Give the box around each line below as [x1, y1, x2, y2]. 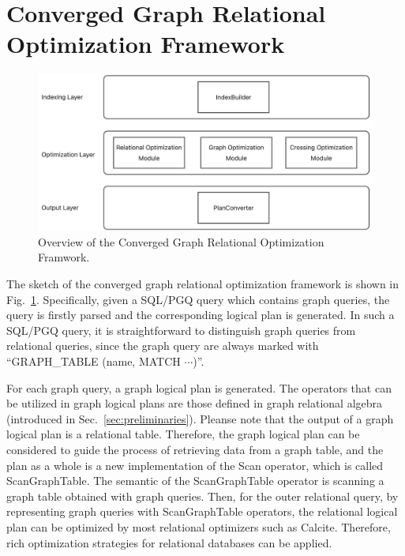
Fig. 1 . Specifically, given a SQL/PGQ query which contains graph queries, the [6, 291, 390, 307]
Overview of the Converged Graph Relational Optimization [38, 233, 324, 250]
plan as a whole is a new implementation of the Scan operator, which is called [6, 456, 384, 473]
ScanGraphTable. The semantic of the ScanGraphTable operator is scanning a [6, 472, 384, 489]
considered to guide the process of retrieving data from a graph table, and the [6, 441, 384, 457]
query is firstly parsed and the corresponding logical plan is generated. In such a [6, 306, 395, 323]
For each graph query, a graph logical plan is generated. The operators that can [6, 379, 392, 396]
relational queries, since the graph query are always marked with [6, 337, 319, 354]
